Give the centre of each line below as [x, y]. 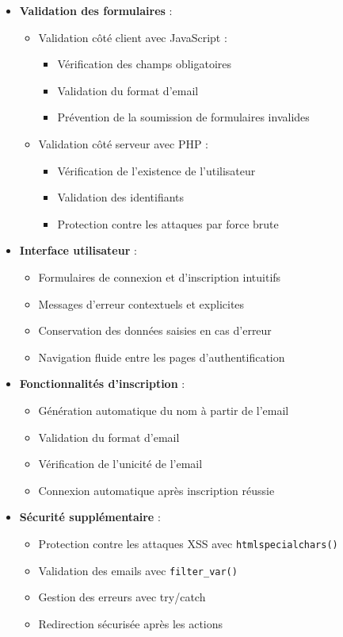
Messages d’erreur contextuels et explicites [141, 303]
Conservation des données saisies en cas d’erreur [155, 330]
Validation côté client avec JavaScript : [133, 37]
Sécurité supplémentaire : [90, 517]
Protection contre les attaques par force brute [168, 223]
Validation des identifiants [121, 197]
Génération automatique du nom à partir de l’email [164, 410]
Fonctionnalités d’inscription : [102, 384]
